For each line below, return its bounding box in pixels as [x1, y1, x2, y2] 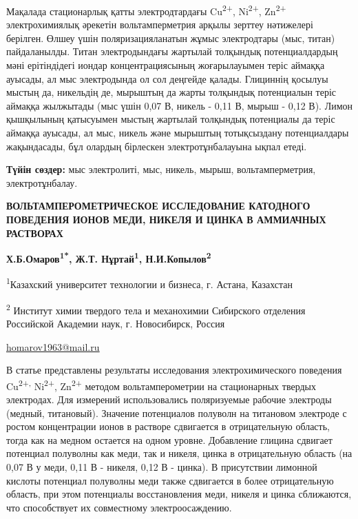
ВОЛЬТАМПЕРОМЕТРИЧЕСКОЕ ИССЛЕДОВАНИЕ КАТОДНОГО [6, 199, 310, 213]
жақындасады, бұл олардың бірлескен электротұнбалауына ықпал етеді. [6, 139, 307, 153]
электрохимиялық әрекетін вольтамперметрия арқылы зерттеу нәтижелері [6, 17, 313, 32]
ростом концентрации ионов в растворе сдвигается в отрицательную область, [6, 419, 330, 434]
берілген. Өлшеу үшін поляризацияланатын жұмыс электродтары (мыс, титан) [6, 30, 335, 45]
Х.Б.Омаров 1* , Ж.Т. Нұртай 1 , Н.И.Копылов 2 [6, 250, 211, 265]
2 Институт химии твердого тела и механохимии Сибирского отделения [6, 301, 306, 317]
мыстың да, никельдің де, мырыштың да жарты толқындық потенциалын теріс [6, 85, 337, 99]
